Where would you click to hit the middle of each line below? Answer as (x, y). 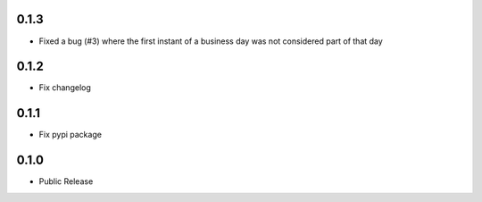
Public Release (66, 181)
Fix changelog (65, 88)
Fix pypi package (71, 135)
